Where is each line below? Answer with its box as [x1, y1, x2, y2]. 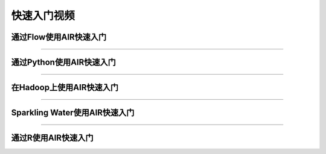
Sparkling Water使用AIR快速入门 [11, 108, 135, 118]
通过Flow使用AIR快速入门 [11, 32, 107, 42]
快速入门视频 [11, 9, 75, 22]
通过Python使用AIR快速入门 [11, 57, 116, 67]
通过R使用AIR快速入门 [11, 133, 94, 143]
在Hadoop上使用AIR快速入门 [11, 82, 119, 93]
